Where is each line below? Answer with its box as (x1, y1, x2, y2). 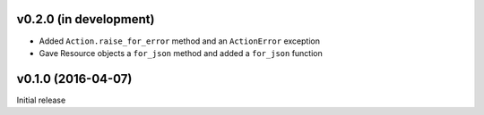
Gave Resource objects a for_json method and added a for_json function (39, 47, 323, 58)
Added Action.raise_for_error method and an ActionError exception (39, 36, 320, 46)
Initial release (16, 94, 66, 105)
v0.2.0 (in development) (16, 12, 155, 27)
